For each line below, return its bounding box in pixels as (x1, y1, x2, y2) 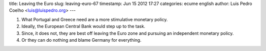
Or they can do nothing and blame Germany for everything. (21, 37, 141, 43)
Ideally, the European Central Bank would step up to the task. (21, 24, 145, 29)
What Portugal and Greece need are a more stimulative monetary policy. (21, 16, 168, 22)
